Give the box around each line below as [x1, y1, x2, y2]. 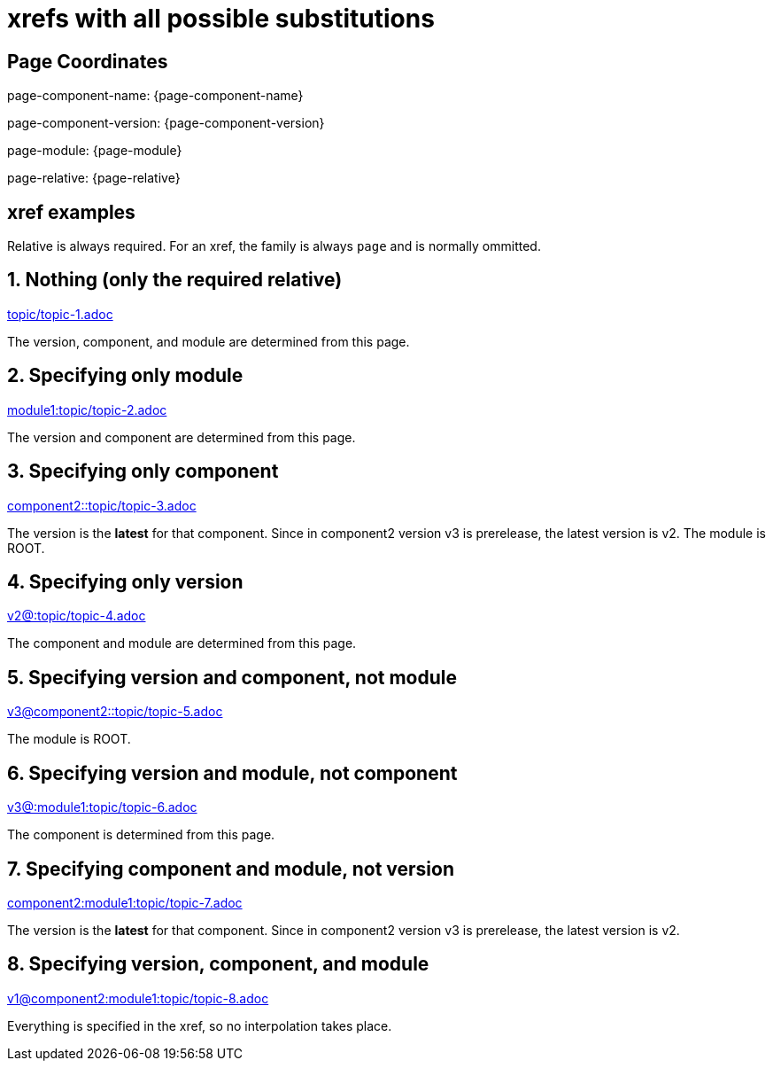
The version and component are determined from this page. [7, 429, 356, 445]
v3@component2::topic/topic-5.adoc [7, 704, 223, 720]
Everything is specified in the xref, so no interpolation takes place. [7, 1017, 392, 1033]
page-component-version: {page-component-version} [7, 115, 325, 131]
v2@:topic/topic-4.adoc [7, 608, 146, 624]
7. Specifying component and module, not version [7, 857, 454, 880]
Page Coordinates [7, 50, 168, 73]
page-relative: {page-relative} [7, 170, 181, 186]
